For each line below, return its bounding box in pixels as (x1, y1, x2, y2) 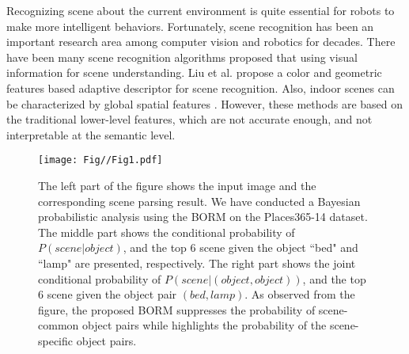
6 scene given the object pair (38, 286, 177, 303)
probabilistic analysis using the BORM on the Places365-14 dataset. (38, 208, 368, 225)
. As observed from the (244, 286, 355, 303)
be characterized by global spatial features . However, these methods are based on (6, 95, 403, 112)
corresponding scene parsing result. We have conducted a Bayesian (38, 192, 361, 209)
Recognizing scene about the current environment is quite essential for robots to (6, 2, 395, 18)
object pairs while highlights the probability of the (81, 317, 327, 333)
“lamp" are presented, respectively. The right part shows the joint (38, 254, 356, 271)
